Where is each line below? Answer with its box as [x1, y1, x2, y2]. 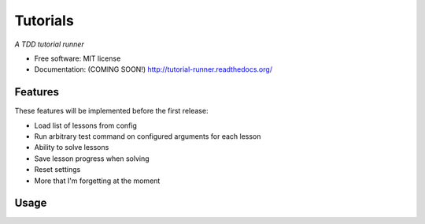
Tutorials [14, 12, 74, 29]
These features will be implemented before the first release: [14, 106, 209, 116]
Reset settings [34, 165, 81, 174]
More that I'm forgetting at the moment [34, 176, 161, 185]
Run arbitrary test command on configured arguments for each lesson [34, 132, 261, 141]
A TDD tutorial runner [14, 39, 84, 49]
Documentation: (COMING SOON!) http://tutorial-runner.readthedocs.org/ [34, 65, 273, 74]
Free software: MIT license [34, 54, 121, 63]
